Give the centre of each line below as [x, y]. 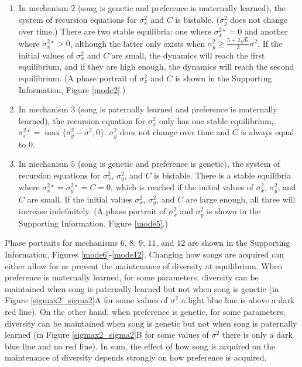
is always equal [267, 132]
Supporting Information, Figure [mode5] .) [93, 223]
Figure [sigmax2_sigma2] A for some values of [86, 300]
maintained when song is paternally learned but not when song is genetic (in [142, 288]
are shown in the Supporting [239, 243]
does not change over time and [174, 132]
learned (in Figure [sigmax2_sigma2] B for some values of [107, 335]
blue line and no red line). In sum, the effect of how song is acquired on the [140, 346]
